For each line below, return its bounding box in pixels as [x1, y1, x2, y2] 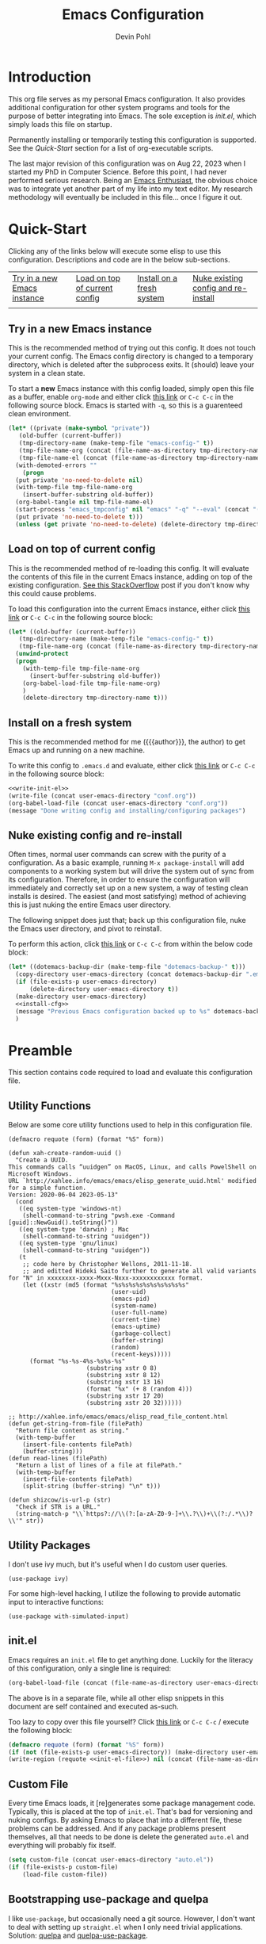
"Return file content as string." [15, 1427, 129, 1435]
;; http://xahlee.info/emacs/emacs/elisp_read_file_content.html [8, 1413, 228, 1421]
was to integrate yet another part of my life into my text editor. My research [8, 184, 253, 193]
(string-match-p [15, 1510, 69, 1518]
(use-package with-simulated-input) [8, 1612, 129, 1621]
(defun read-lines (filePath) [8, 1455, 108, 1463]
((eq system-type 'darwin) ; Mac [18, 1226, 129, 1234]
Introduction [8, 67, 92, 86]
